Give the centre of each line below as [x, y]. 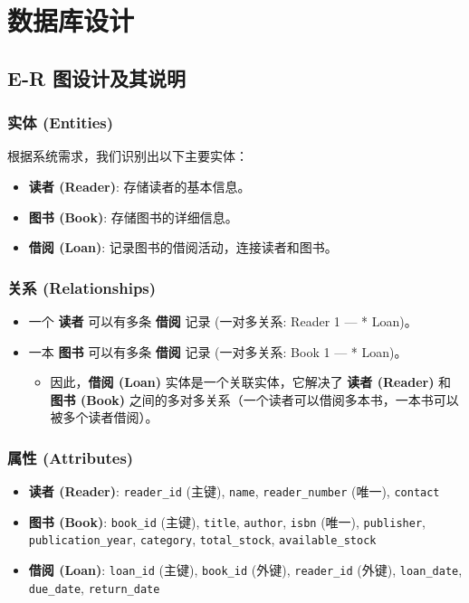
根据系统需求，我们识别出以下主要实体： [128, 156]
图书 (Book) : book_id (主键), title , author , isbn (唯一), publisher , [227, 521]
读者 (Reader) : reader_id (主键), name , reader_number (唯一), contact [234, 491]
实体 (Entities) [61, 122]
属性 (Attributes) [71, 457]
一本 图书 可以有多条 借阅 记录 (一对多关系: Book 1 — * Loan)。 [218, 351]
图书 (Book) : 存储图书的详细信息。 [133, 217]
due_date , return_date [94, 587]
